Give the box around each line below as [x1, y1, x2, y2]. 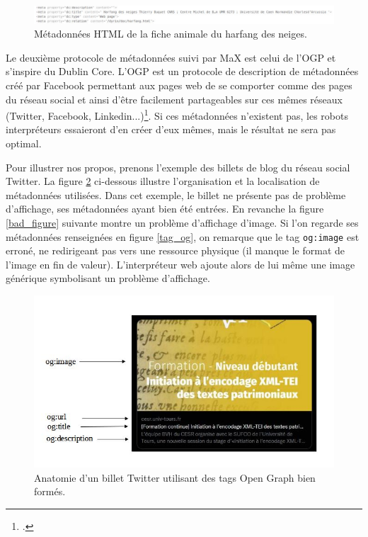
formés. [34, 484, 66, 499]
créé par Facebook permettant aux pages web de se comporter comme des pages [6, 78, 352, 93]
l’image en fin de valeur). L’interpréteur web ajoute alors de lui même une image [6, 256, 355, 271]
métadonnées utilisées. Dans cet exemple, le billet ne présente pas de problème [6, 187, 346, 202]
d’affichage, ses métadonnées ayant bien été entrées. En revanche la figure [6, 201, 324, 216]
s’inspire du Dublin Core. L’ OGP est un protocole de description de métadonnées [6, 64, 359, 79]
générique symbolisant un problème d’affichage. [6, 271, 210, 286]
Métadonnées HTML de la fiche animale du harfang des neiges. [34, 26, 307, 41]
